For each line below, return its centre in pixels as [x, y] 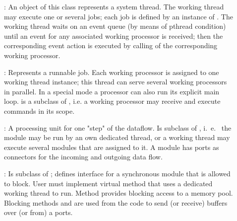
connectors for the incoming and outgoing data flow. [83, 157]
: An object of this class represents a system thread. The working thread [114, 6]
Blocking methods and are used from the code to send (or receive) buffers [116, 202]
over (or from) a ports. [38, 212]
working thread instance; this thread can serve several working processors [116, 82]
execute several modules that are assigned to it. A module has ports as [112, 147]
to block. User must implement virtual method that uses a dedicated [108, 183]
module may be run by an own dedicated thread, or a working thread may [117, 137]
